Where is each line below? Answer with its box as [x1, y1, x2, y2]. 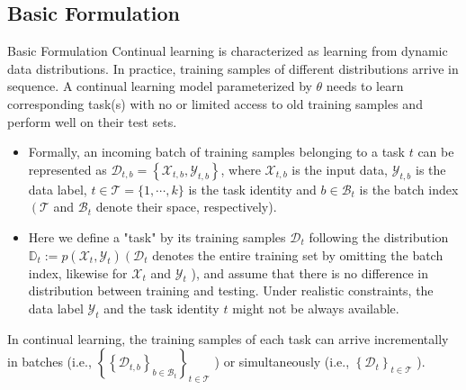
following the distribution [309, 227, 449, 246]
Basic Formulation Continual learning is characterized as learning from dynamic [7, 41, 448, 60]
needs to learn [326, 77, 404, 95]
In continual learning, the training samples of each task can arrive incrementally [7, 329, 449, 348]
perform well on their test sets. [7, 112, 177, 131]
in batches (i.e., [7, 352, 92, 371]
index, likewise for [28, 263, 128, 282]
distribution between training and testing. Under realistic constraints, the [28, 281, 434, 300]
